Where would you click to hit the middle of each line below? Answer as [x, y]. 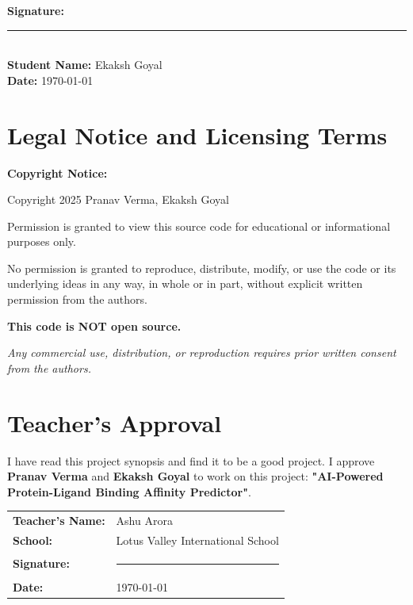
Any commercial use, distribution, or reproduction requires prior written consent [202, 352]
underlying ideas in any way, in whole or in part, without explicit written [185, 283]
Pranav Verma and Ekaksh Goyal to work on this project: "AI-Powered [195, 476]
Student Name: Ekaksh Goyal [85, 65]
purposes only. [42, 241]
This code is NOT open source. [94, 325]
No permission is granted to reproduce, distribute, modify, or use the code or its [202, 268]
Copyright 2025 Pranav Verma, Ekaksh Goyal [118, 199]
